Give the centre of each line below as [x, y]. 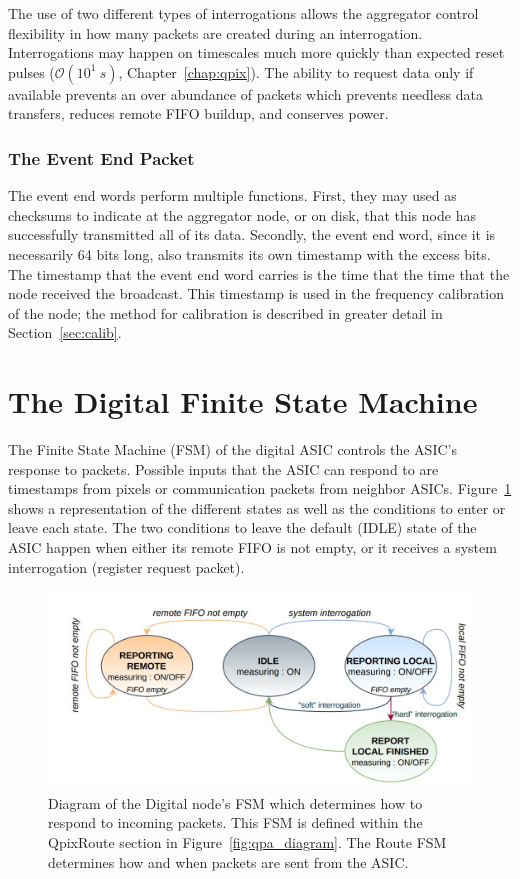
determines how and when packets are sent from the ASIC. [228, 861]
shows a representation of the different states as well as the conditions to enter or [257, 507]
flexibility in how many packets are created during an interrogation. [215, 32]
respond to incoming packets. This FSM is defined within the [235, 822]
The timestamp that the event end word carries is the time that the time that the [259, 273]
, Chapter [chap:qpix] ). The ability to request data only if [296, 71]
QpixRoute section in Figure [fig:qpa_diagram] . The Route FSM [247, 841]
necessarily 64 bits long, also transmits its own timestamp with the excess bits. [249, 253]
